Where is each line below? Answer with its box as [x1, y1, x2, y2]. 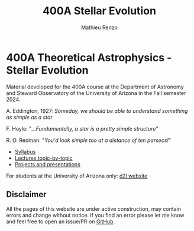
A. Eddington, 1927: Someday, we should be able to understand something [6, 107, 188, 114]
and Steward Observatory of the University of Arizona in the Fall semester [6, 89, 186, 96]
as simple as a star [6, 113, 53, 121]
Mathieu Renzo [80, 24, 118, 31]
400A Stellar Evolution [42, 4, 157, 18]
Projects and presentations [14, 160, 81, 167]
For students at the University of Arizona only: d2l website [6, 172, 148, 179]
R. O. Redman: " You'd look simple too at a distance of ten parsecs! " [6, 137, 172, 144]
